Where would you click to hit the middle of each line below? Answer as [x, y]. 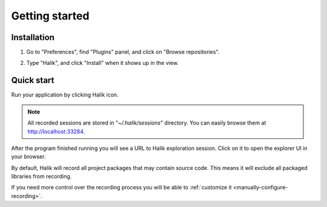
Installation [33, 37]
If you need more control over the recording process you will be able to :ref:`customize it [122, 188]
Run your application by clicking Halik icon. [65, 95]
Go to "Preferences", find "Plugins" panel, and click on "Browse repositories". [123, 52]
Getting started [50, 16]
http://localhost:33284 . [56, 131]
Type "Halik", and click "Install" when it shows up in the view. [102, 63]
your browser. [28, 157]
